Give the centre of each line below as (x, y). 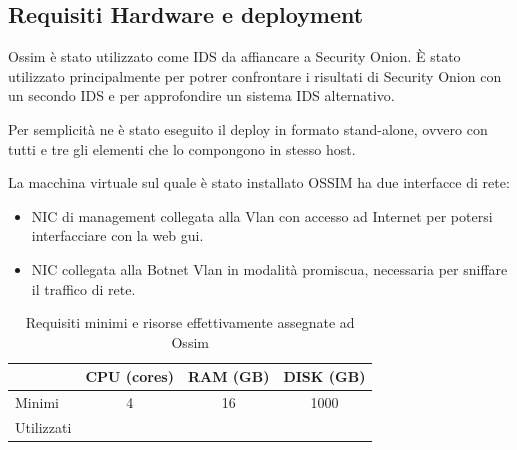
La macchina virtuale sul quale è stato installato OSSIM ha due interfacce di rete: (259, 182)
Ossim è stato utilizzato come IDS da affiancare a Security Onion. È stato (234, 56)
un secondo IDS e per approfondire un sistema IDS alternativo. (201, 95)
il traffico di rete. (83, 288)
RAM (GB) (228, 376)
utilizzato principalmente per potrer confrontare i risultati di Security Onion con (255, 75)
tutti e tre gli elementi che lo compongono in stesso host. (182, 148)
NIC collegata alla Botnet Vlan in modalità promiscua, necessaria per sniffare (269, 268)
